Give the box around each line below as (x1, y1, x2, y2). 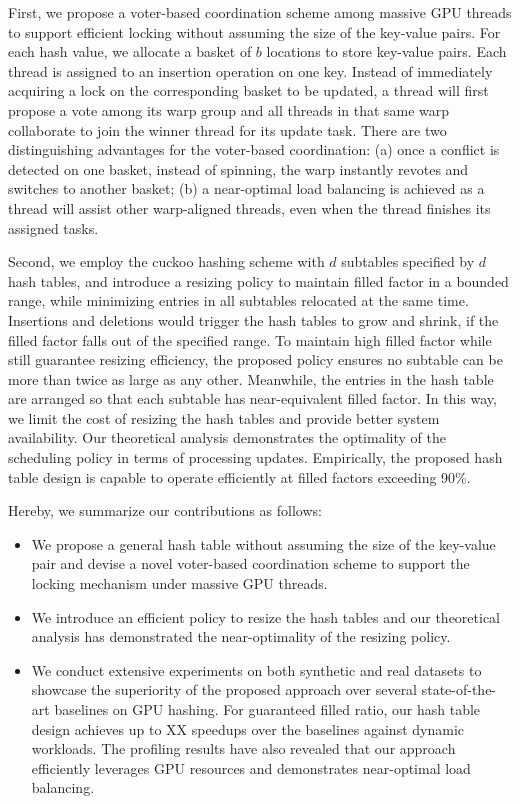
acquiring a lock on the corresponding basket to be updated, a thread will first (8, 80, 489, 101)
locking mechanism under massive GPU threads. (31, 573, 328, 594)
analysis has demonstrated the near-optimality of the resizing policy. (31, 626, 451, 647)
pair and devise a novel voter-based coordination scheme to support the (31, 553, 470, 574)
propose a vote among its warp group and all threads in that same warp (8, 99, 450, 120)
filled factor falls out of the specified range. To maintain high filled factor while (8, 329, 492, 350)
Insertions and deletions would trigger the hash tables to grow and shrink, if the (8, 309, 499, 330)
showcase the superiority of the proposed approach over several (31, 679, 418, 700)
